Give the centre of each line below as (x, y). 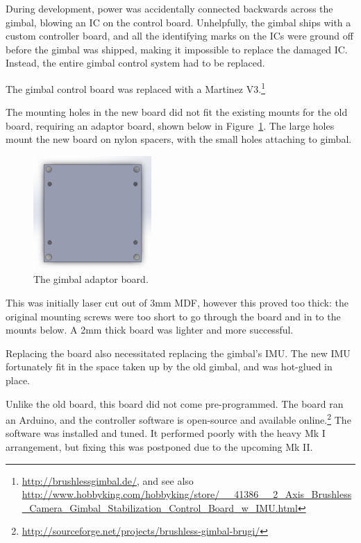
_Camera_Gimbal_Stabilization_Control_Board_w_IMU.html (160, 507)
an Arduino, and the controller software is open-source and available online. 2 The (178, 419)
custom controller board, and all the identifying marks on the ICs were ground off (179, 36)
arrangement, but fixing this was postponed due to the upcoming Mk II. (159, 447)
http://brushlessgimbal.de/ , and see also (108, 480)
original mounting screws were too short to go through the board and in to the (173, 316)
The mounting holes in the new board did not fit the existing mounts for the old (177, 112)
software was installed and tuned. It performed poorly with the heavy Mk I (166, 433)
